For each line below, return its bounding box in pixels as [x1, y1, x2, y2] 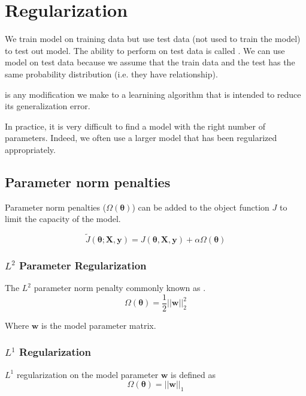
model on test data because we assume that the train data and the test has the [5, 56, 295, 68]
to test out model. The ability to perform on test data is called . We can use [5, 44, 285, 56]
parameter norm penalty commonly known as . [34, 281, 206, 294]
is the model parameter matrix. [41, 319, 156, 331]
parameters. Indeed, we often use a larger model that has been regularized [5, 131, 277, 144]
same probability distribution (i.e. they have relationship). [5, 67, 218, 80]
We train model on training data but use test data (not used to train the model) [5, 32, 301, 45]
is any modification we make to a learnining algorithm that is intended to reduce [5, 88, 301, 100]
